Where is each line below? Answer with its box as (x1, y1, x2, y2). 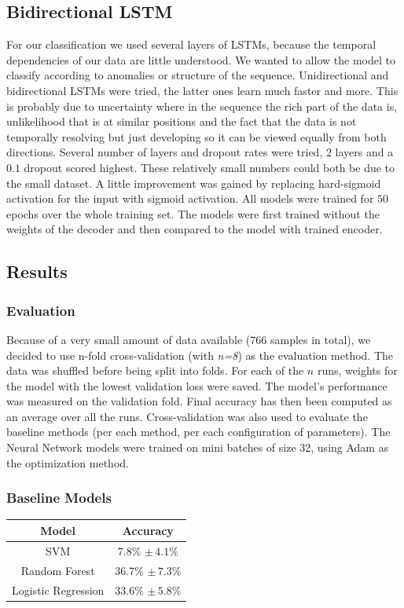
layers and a (335, 144, 394, 160)
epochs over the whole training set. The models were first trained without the (6, 205, 380, 222)
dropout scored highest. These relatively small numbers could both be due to (24, 159, 395, 175)
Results (6, 259, 68, 284)
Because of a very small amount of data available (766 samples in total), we (6, 331, 371, 347)
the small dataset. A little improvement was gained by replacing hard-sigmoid (6, 174, 381, 191)
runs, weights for (317, 362, 398, 379)
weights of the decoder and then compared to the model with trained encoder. (6, 221, 383, 237)
